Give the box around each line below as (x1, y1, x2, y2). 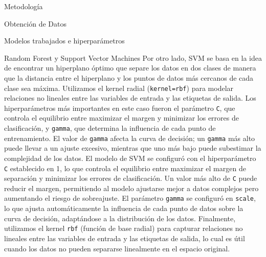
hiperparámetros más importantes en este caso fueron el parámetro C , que (4, 102, 235, 113)
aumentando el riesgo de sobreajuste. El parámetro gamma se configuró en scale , (4, 193, 256, 203)
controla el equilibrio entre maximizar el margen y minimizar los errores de (4, 112, 239, 123)
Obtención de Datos (4, 18, 66, 29)
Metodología (4, 1, 43, 11)
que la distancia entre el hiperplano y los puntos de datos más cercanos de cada (4, 72, 254, 83)
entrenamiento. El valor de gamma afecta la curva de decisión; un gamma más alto (4, 132, 255, 143)
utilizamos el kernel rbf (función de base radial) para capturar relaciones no (4, 223, 243, 233)
